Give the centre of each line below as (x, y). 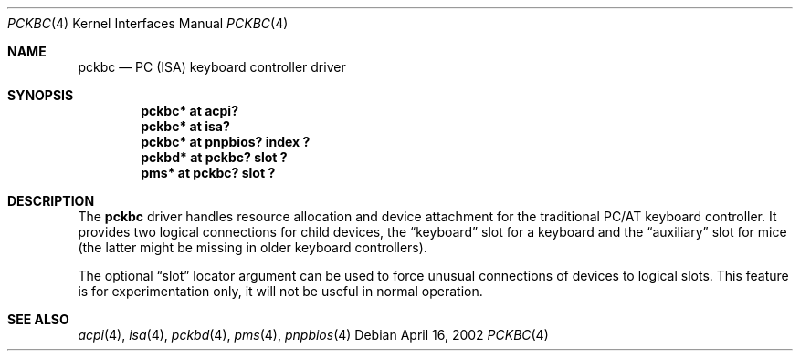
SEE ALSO (38, 319)
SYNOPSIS (41, 95)
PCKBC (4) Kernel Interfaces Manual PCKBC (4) (148, 23)
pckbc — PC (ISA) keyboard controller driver (212, 67)
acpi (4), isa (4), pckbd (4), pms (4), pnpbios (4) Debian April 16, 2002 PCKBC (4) (313, 335)
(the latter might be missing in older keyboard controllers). (253, 247)
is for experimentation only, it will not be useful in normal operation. (280, 291)
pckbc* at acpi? (189, 111)
